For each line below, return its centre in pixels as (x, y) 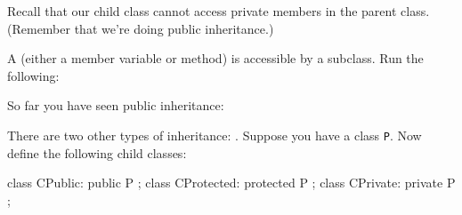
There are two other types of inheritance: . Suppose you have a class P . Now (215, 135)
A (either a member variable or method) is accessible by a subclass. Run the (215, 58)
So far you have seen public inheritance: (116, 105)
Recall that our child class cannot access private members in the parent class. (219, 11)
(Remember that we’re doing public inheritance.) (141, 28)
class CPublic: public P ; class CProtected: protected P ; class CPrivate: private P (231, 183)
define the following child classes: (97, 152)
